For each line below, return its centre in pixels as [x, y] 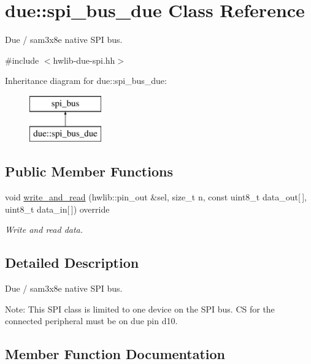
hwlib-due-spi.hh [84, 60]
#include [22, 60]
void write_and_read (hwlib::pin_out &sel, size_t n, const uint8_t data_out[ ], [156, 197]
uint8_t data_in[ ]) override [57, 209]
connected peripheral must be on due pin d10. [91, 321]
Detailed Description [72, 263]
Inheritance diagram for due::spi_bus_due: [86, 81]
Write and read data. [44, 229]
